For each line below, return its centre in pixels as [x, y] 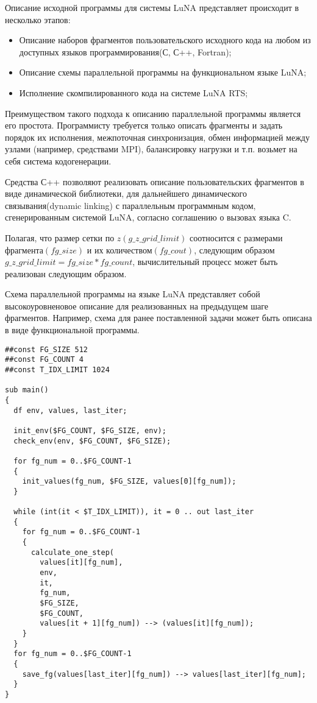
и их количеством [119, 249]
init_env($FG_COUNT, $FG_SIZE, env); [90, 430]
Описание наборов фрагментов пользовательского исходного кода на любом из [165, 40]
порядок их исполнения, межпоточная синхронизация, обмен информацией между [157, 137]
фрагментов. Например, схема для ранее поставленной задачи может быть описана [158, 318]
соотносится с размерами [236, 237]
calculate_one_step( [72, 552]
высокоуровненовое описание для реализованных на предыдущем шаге [137, 306]
